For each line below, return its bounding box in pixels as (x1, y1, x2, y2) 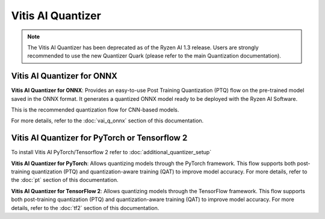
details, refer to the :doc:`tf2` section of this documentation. (11, 204, 159, 211)
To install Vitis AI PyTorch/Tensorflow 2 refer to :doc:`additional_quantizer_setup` (11, 149, 212, 156)
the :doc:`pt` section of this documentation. (11, 176, 119, 184)
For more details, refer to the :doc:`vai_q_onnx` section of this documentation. (11, 117, 204, 124)
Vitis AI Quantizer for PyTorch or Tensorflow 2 (11, 133, 188, 143)
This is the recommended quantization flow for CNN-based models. (11, 106, 179, 113)
